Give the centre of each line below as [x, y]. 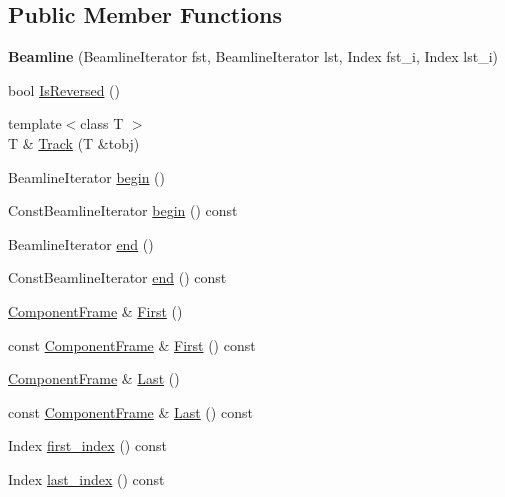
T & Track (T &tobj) [74, 142]
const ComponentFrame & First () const [132, 344]
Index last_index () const [86, 478]
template [35, 123]
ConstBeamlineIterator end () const [117, 277]
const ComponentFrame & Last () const [130, 411]
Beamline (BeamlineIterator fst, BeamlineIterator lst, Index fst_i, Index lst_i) [253, 56]
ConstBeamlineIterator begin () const [123, 210]
